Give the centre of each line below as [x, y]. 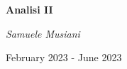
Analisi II [29, 9]
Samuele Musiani [43, 33]
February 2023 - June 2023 [64, 57]
